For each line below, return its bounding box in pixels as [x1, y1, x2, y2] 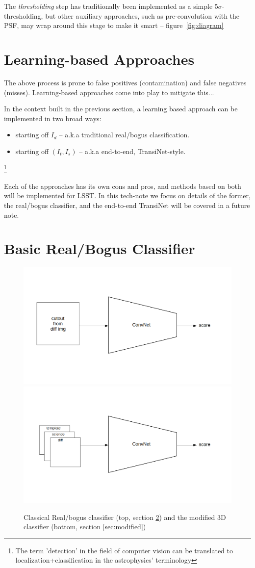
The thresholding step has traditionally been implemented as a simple [4, 1, 213, 11]
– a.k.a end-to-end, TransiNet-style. [79, 146, 186, 156]
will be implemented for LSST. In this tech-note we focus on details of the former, [4, 190, 251, 201]
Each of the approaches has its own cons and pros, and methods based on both [4, 181, 241, 191]
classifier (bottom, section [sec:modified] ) [24, 521, 146, 532]
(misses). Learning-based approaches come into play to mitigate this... [4, 87, 214, 97]
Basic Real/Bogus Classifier [4, 238, 195, 258]
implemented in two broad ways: [4, 113, 102, 123]
